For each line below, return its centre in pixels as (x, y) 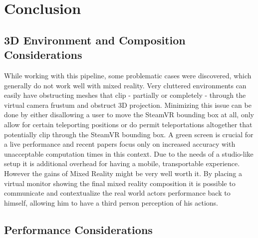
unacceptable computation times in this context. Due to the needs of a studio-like (129, 153)
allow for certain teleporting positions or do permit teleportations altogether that (128, 124)
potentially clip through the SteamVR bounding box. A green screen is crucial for (129, 134)
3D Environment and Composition (95, 40)
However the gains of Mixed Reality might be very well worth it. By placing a (123, 173)
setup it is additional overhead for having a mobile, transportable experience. (122, 163)
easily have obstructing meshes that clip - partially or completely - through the (125, 95)
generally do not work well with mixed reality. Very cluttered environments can (125, 85)
